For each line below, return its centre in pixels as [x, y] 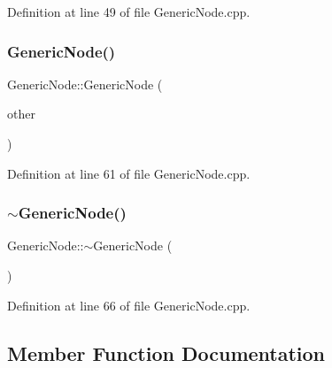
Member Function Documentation [166, 353]
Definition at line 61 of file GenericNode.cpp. [129, 173]
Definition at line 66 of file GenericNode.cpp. [129, 305]
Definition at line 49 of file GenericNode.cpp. [129, 11]
